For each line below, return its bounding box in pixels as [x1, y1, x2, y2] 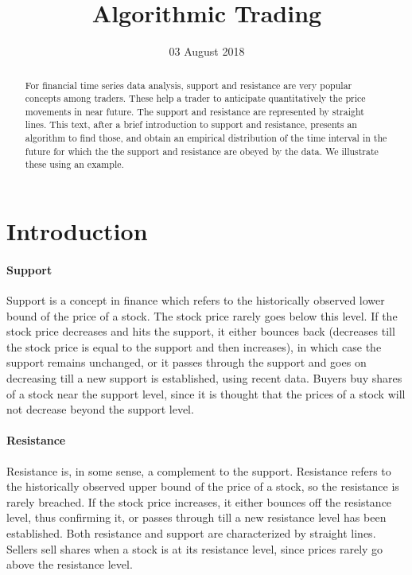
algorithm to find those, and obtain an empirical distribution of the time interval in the [25, 131, 387, 145]
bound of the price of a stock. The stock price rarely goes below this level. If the [6, 307, 398, 324]
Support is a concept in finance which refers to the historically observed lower [6, 292, 385, 309]
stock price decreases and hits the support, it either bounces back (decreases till [6, 323, 395, 340]
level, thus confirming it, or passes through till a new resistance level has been [6, 509, 387, 526]
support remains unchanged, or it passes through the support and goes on [6, 354, 367, 371]
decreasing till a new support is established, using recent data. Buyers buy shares [6, 370, 402, 387]
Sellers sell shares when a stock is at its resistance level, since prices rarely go [6, 540, 383, 557]
